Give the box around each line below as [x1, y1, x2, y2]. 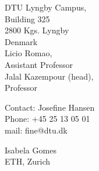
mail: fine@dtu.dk [5, 124, 68, 136]
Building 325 [5, 12, 50, 25]
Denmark [5, 35, 38, 47]
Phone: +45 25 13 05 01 [5, 112, 90, 125]
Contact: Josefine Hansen [5, 101, 95, 113]
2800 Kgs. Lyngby [5, 24, 69, 36]
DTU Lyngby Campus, [5, 1, 87, 13]
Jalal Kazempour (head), [5, 70, 94, 82]
